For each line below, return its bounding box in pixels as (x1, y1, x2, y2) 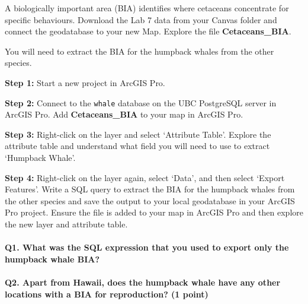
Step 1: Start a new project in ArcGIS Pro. (5, 76, 165, 88)
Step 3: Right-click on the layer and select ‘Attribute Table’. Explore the (5, 128, 271, 140)
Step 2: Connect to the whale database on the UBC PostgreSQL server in (5, 96, 277, 109)
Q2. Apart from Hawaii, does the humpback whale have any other (5, 275, 281, 288)
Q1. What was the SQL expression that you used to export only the (5, 241, 289, 254)
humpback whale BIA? (5, 252, 100, 265)
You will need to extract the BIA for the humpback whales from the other (5, 45, 274, 57)
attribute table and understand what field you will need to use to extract (5, 140, 270, 152)
